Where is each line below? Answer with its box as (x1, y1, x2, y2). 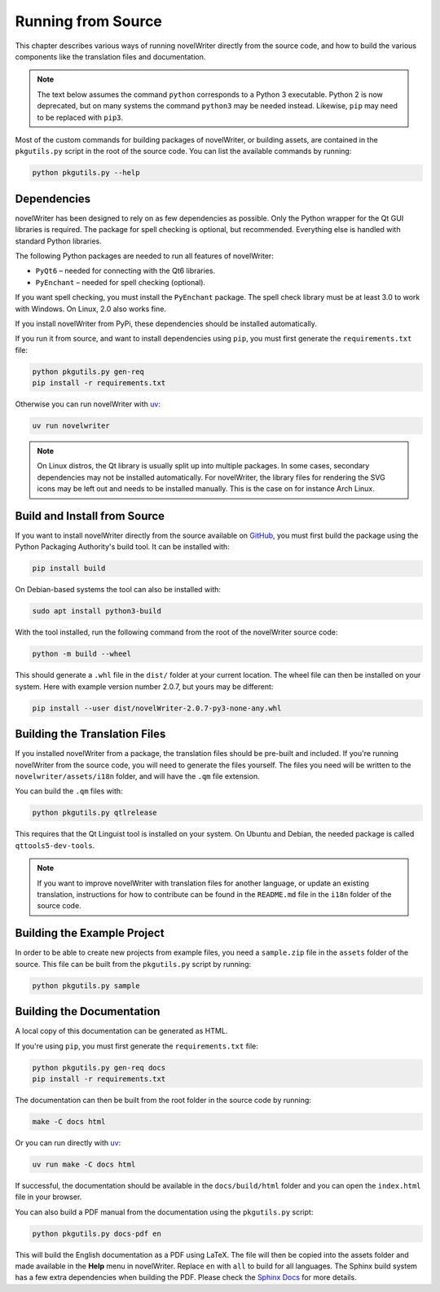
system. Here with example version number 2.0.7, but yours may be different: (15, 681, 274, 692)
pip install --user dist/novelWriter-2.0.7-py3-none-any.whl (32, 703, 282, 713)
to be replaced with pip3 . (37, 112, 124, 122)
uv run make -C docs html (32, 1159, 136, 1169)
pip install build (32, 564, 106, 573)
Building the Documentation (15, 1004, 161, 1018)
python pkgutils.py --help (32, 168, 140, 178)
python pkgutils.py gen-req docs (32, 1063, 166, 1072)
